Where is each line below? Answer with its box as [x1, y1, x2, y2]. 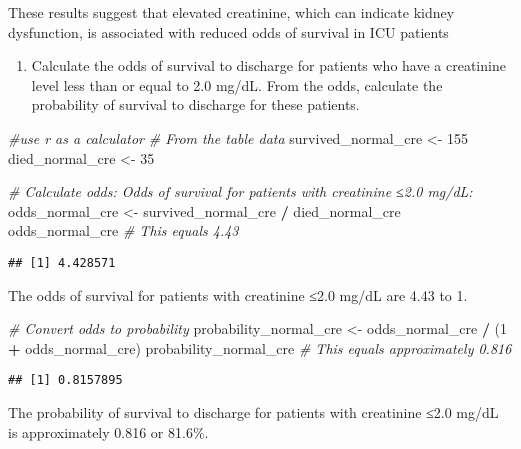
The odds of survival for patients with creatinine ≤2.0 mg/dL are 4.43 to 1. [8, 284, 468, 305]
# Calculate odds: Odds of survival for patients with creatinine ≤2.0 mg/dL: [8, 181, 473, 202]
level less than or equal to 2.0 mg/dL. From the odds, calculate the [31, 74, 443, 95]
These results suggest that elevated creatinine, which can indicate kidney [8, 2, 455, 22]
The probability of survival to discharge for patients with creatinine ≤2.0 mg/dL [8, 402, 499, 423]
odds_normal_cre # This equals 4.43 [8, 220, 239, 241]
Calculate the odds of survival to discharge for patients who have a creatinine [31, 55, 506, 76]
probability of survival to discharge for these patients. [31, 94, 360, 115]
